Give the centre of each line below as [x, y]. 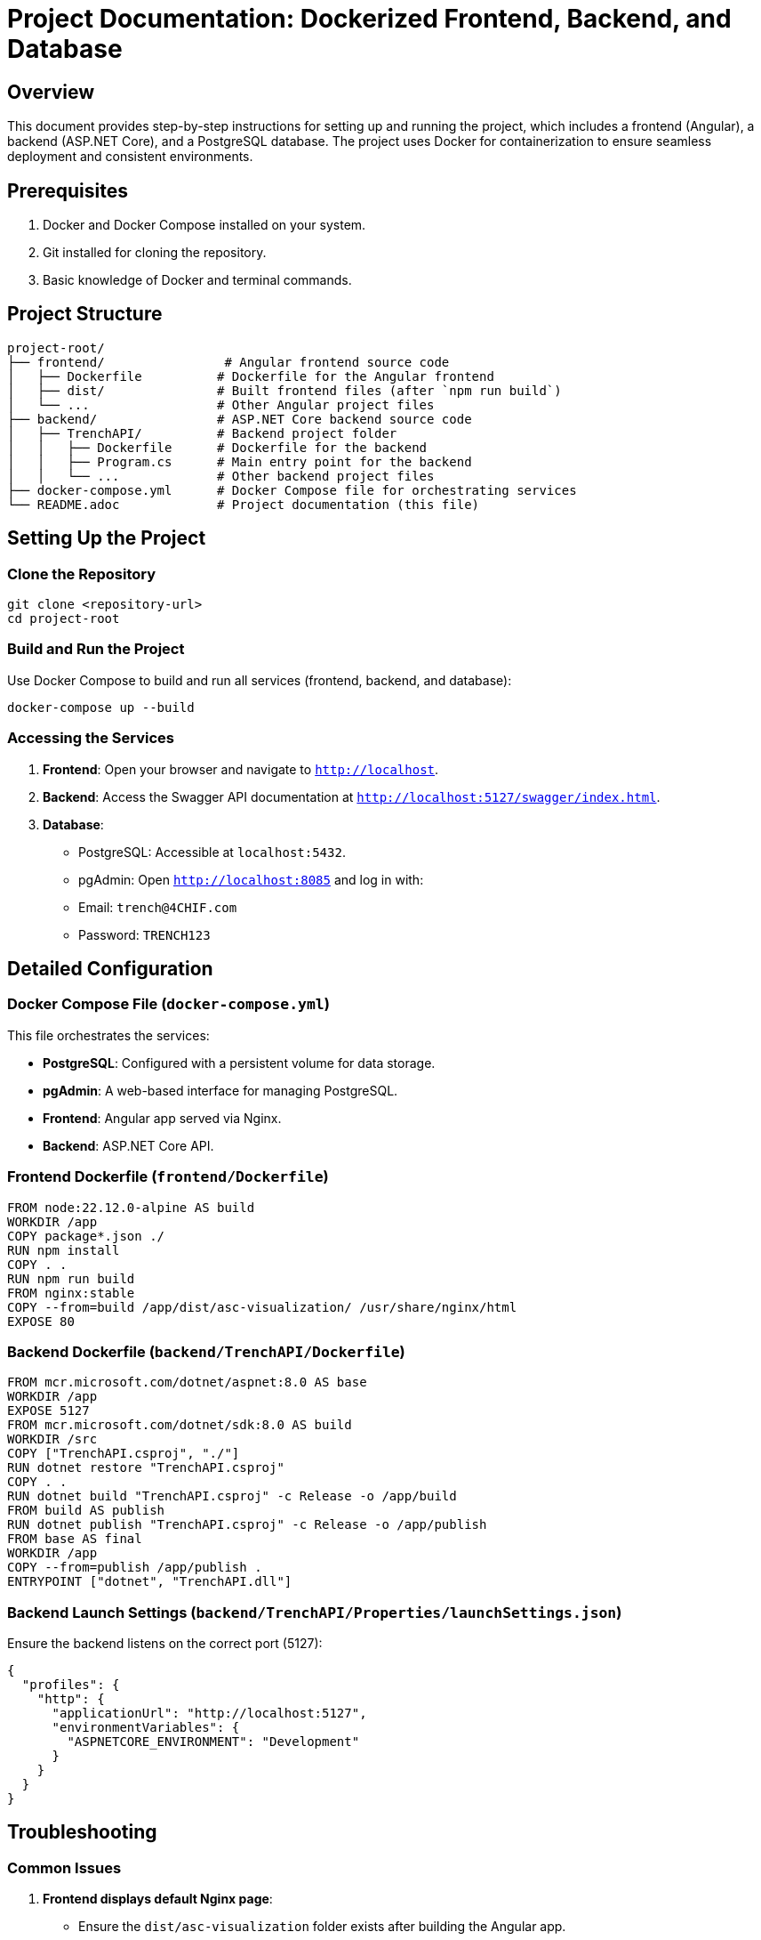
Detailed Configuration [110, 969]
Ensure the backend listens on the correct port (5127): [165, 1644]
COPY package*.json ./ [86, 1236]
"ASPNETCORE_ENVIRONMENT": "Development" [213, 1742]
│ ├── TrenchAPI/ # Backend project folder [202, 433]
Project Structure [85, 314]
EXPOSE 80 [41, 1321]
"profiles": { [71, 1685]
